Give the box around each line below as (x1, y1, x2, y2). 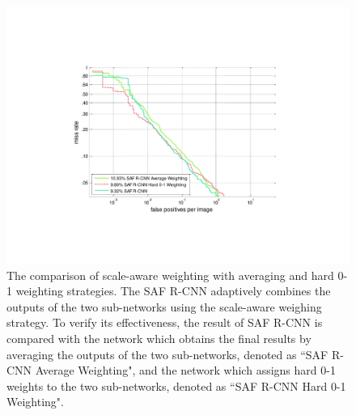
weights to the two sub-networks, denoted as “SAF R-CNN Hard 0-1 (6, 377, 346, 394)
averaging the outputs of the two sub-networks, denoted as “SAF (6, 345, 328, 362)
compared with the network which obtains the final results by (6, 329, 311, 346)
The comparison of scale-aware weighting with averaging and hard (6, 266, 334, 283)
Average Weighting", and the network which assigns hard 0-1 (35, 362, 336, 379)
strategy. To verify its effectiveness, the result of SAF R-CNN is (6, 314, 323, 331)
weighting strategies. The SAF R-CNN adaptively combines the (15, 282, 331, 299)
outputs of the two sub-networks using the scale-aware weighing (6, 298, 322, 315)
